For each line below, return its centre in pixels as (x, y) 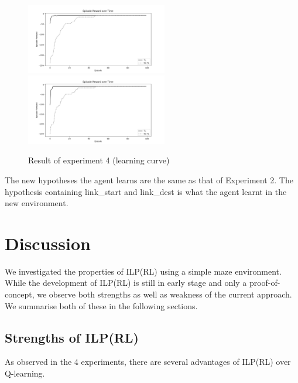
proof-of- (265, 283)
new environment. (37, 203)
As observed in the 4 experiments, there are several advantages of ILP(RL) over (148, 362)
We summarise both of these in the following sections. (101, 305)
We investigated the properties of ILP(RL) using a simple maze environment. (143, 271)
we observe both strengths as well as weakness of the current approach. (165, 294)
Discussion (48, 243)
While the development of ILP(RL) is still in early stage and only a (126, 283)
